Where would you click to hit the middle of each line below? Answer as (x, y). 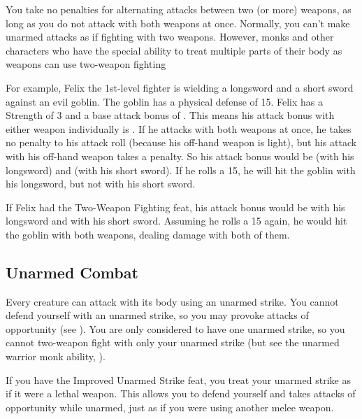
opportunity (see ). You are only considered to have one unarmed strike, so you (175, 328)
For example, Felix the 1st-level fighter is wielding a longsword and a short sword (180, 87)
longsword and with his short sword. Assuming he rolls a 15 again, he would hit (176, 221)
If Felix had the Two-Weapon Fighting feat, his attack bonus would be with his (175, 207)
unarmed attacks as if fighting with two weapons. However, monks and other (170, 37)
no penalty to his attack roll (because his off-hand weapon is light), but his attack (181, 142)
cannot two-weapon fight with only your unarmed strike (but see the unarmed (173, 342)
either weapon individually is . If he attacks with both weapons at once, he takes (179, 128)
